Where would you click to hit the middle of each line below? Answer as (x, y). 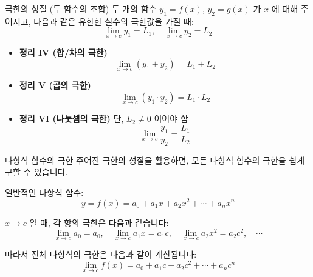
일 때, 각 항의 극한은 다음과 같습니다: (99, 222)
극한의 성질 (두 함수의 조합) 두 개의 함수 (81, 8)
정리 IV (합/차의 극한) (63, 52)
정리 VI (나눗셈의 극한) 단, (71, 118)
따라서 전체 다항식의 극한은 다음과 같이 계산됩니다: (101, 254)
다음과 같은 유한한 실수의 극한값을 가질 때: (114, 21)
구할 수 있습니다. (36, 172)
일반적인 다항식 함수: (44, 192)
